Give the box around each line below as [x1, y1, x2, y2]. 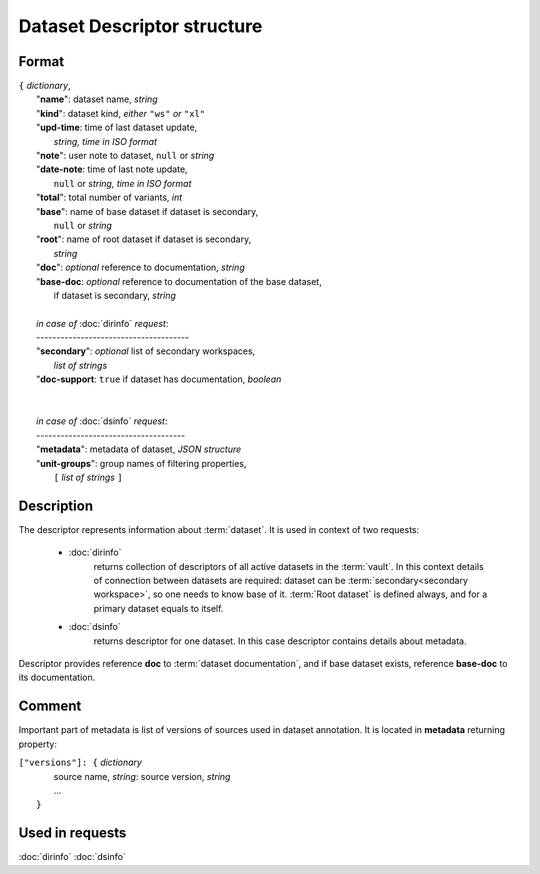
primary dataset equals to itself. [93, 602, 224, 614]
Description [18, 497, 94, 514]
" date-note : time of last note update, [36, 163, 189, 175]
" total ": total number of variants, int [36, 191, 183, 204]
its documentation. [18, 671, 96, 684]
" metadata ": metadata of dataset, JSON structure [36, 443, 242, 455]
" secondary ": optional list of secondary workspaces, [36, 345, 256, 357]
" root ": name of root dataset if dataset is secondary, [36, 233, 252, 245]
